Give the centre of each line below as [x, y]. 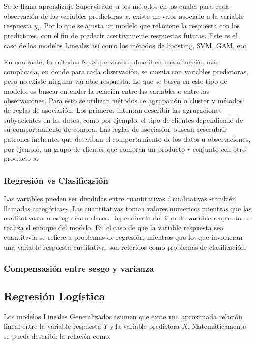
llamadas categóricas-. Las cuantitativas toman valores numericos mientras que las [128, 208]
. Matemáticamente [217, 326]
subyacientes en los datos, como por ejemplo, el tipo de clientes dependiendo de [124, 119]
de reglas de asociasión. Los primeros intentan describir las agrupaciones [113, 110]
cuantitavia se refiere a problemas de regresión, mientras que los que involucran [123, 237]
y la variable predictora [145, 326]
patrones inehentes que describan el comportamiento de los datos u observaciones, [127, 139]
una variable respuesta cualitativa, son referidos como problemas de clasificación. [126, 246]
